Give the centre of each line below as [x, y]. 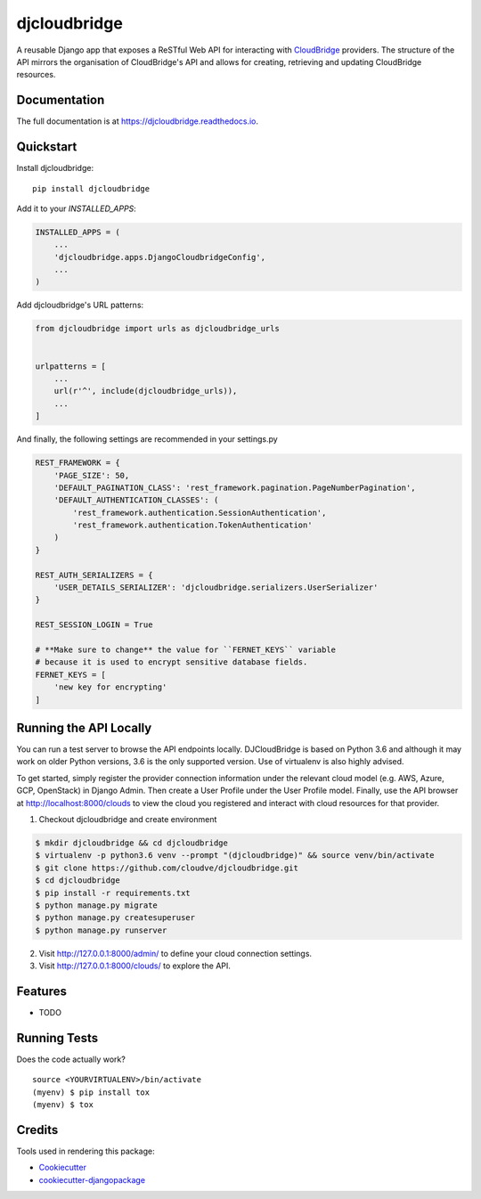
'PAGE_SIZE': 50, [92, 475]
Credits [37, 1130]
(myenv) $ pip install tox [91, 1092]
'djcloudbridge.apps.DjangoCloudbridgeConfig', [160, 257]
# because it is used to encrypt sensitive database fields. [171, 662]
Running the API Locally [84, 727]
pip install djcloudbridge [91, 188]
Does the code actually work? [71, 1059]
